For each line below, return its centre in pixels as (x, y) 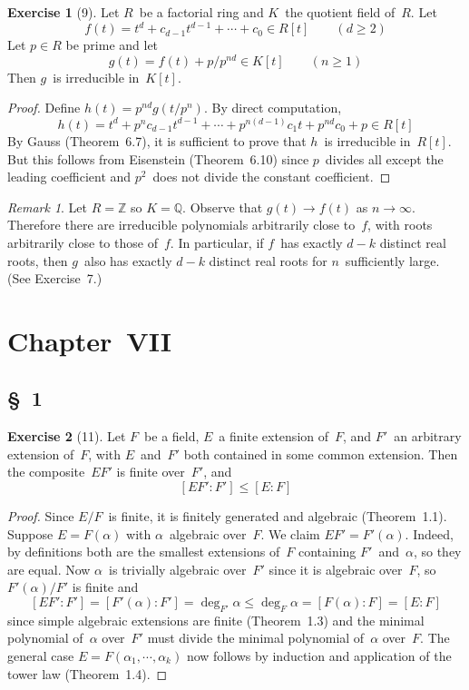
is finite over (151, 472)
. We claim (290, 533)
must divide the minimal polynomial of (256, 638)
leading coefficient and (69, 177)
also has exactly (128, 260)
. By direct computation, (273, 108)
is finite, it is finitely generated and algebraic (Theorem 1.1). (278, 516)
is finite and (105, 587)
